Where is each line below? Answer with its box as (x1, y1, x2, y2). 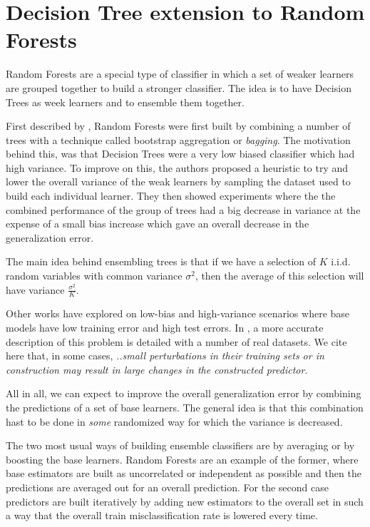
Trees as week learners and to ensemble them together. (6, 94, 245, 109)
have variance (6, 282, 65, 297)
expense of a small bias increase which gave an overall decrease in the (6, 216, 309, 231)
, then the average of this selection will (195, 268, 364, 283)
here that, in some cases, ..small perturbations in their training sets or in (6, 348, 324, 363)
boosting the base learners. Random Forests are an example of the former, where (6, 451, 359, 466)
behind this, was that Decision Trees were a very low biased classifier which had (6, 146, 355, 161)
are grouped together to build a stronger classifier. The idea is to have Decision (6, 80, 351, 95)
